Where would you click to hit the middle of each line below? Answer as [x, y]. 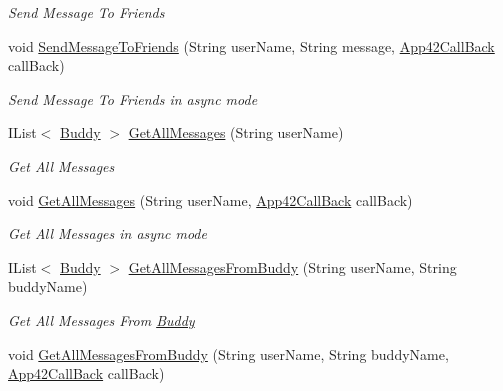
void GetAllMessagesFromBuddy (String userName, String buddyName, [228, 353]
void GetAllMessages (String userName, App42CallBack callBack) [210, 199]
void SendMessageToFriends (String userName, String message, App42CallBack [251, 45]
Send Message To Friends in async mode [133, 98]
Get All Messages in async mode [107, 233]
